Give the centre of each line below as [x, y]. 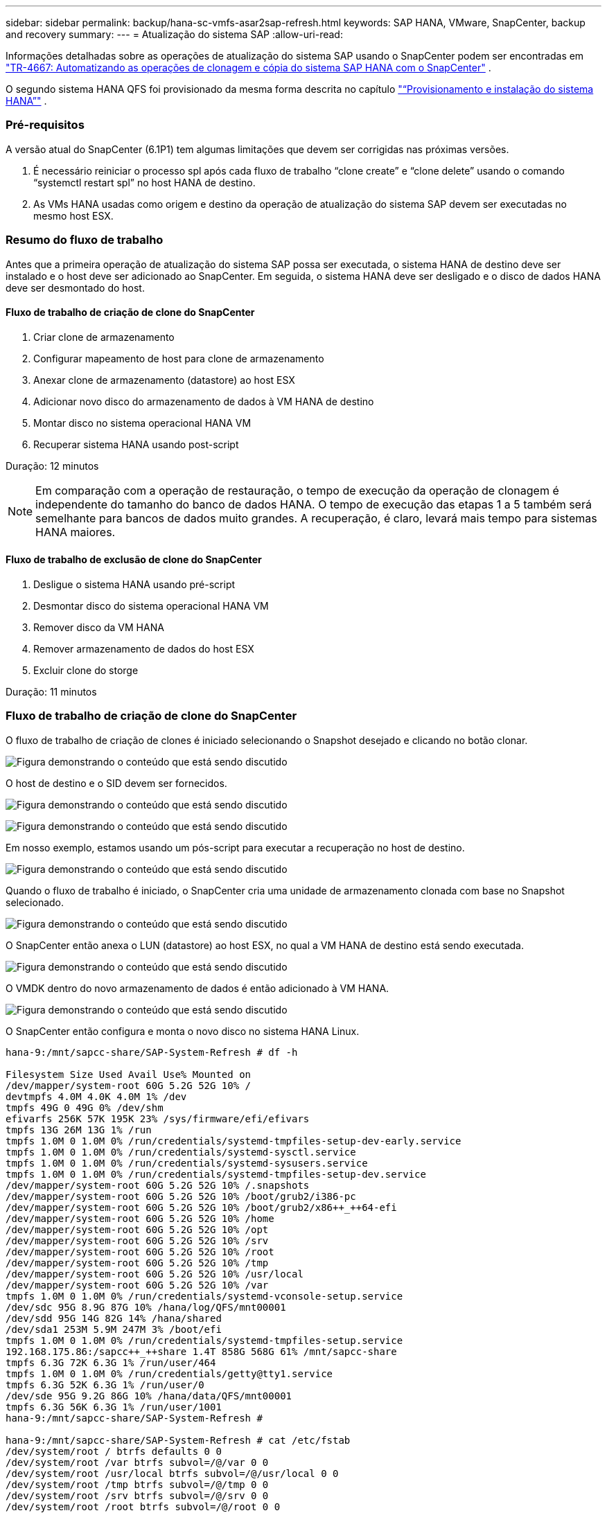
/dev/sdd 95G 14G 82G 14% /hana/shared [114, 1318]
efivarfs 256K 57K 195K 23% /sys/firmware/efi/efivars [158, 1118]
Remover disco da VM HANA [99, 627]
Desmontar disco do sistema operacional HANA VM [151, 605]
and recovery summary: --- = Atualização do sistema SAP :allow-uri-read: [174, 34]
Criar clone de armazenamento [104, 337]
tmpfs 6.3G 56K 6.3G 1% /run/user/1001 [114, 1407]
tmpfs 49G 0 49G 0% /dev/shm [85, 1107]
